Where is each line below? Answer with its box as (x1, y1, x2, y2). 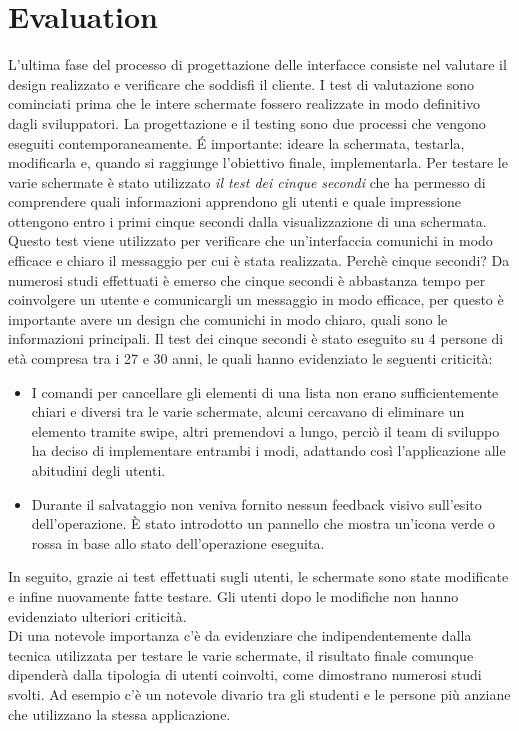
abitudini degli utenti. (31, 460, 166, 480)
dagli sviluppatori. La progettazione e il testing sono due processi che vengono (8, 112, 486, 133)
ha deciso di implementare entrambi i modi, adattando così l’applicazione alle (31, 440, 506, 461)
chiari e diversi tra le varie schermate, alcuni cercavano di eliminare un (31, 401, 465, 422)
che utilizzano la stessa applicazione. (8, 703, 231, 724)
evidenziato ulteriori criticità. (8, 605, 187, 626)
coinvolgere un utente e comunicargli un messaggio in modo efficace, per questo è (8, 289, 504, 310)
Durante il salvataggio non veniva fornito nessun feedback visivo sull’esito (31, 493, 482, 514)
